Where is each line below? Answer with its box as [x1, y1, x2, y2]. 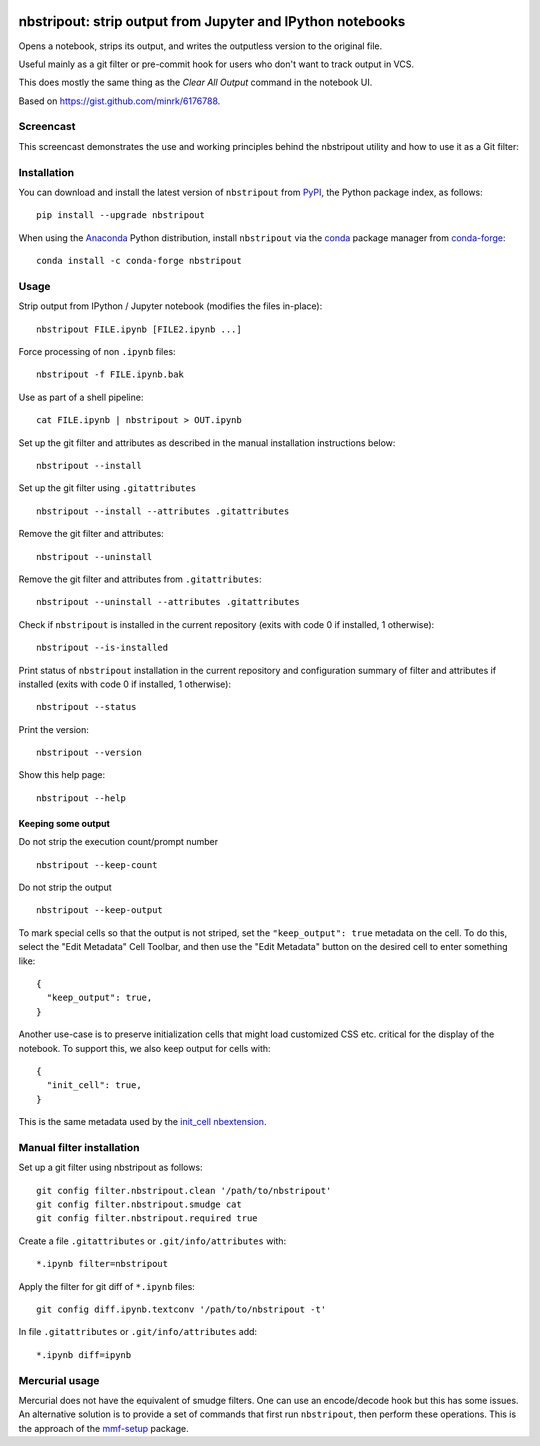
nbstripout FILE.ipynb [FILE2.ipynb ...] [36, 323, 242, 335]
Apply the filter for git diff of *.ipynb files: [18, 1280, 195, 1292]
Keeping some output [18, 817, 110, 829]
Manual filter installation [18, 1140, 140, 1154]
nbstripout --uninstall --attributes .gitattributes [36, 596, 300, 608]
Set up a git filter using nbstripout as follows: [18, 1161, 204, 1174]
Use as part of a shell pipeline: [18, 391, 144, 403]
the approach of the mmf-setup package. [18, 1422, 189, 1434]
